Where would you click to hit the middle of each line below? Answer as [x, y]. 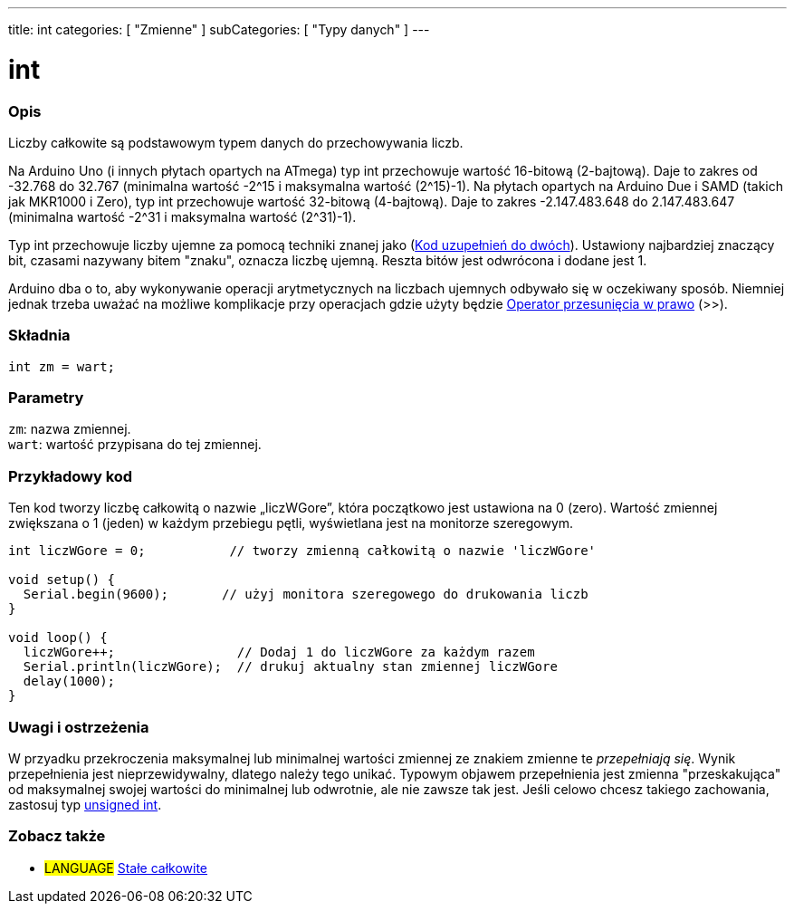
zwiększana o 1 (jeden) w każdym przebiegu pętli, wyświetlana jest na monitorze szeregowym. [291, 523]
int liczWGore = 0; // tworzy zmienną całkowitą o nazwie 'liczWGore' [302, 551]
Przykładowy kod [71, 476]
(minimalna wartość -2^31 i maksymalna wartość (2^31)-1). [182, 216]
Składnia [39, 336]
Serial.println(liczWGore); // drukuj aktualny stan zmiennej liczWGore [290, 667]
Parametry [46, 398]
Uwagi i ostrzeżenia [79, 727]
